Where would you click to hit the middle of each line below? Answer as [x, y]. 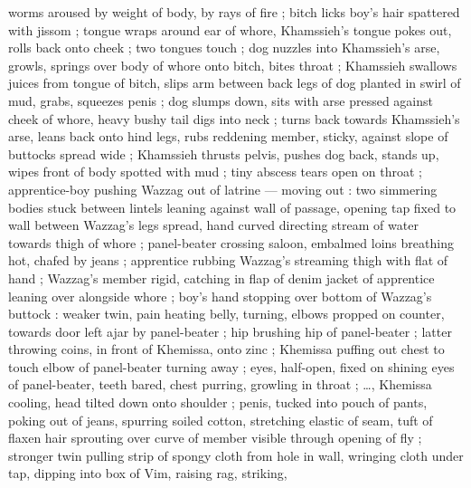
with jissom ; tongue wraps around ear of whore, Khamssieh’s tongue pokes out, [230, 29]
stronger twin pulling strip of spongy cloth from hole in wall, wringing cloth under [236, 455]
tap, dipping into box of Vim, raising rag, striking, [148, 473]
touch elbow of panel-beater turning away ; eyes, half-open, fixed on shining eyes [231, 366]
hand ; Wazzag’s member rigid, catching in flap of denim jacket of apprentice [221, 277]
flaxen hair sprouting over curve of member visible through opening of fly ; [215, 438]
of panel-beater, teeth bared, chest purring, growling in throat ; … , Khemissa [220, 384]
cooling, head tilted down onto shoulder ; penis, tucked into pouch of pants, [218, 402]
